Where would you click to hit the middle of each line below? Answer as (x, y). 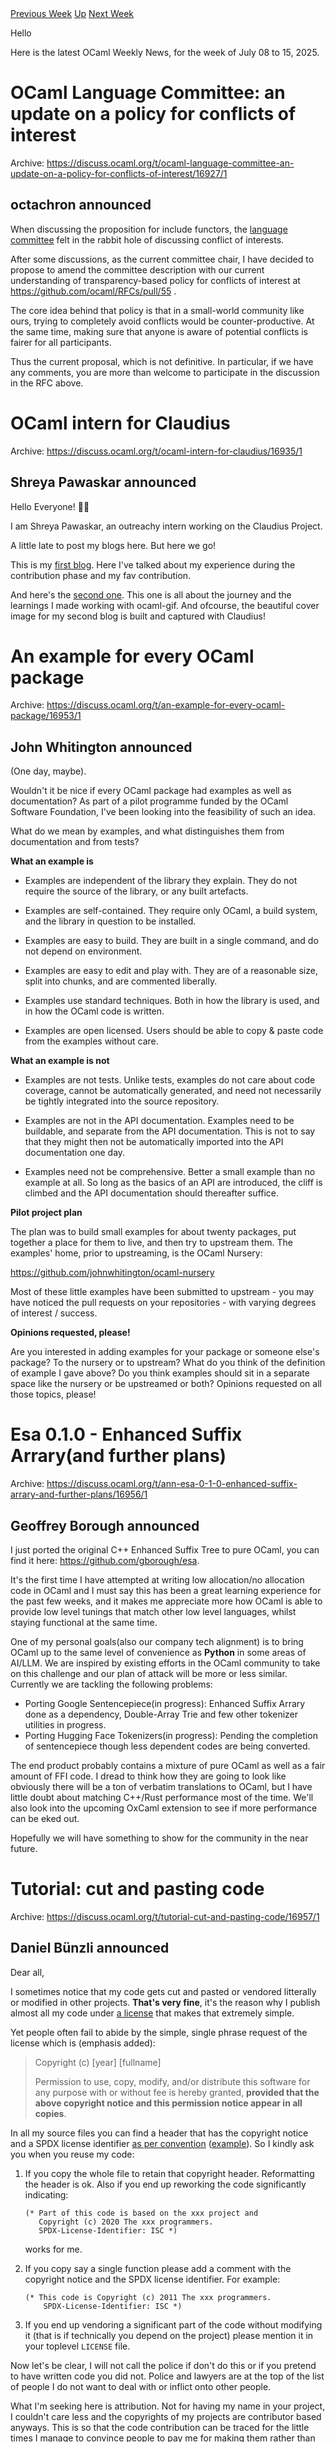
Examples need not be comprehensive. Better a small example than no (170, 1172)
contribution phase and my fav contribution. (101, 575)
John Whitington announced (101, 747)
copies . (50, 2113)
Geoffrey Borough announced (105, 1525)
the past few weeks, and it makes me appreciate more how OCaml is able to (166, 1601)
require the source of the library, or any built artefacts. (136, 891)
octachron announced (81, 205)
